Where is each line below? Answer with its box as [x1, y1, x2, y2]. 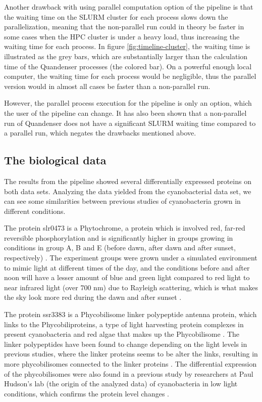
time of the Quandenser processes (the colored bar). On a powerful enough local [4, 61, 252, 71]
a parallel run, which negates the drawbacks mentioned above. [4, 127, 196, 138]
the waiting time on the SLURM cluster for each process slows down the [4, 11, 228, 22]
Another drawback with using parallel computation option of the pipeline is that [4, 2, 253, 12]
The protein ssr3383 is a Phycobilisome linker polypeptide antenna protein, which [4, 309, 257, 320]
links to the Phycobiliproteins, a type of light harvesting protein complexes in [4, 319, 244, 329]
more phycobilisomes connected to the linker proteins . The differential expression [4, 359, 257, 369]
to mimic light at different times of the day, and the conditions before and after [4, 262, 250, 273]
